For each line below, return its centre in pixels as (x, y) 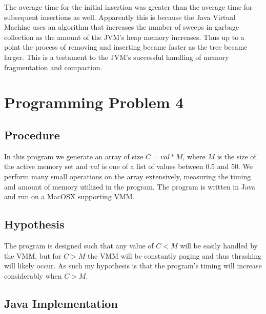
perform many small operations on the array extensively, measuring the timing (128, 176)
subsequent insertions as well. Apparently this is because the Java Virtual (120, 17)
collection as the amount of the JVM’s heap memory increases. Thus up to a (124, 37)
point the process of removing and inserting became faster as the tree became (126, 47)
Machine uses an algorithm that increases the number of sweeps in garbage (122, 27)
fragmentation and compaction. (53, 67)
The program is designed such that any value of (79, 245)
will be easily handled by (219, 245)
